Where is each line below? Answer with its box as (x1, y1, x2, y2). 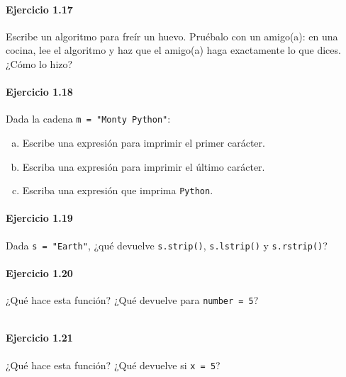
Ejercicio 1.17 (6, 1, 73, 16)
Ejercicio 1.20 (6, 265, 73, 280)
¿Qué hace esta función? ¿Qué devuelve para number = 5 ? (6, 293, 259, 308)
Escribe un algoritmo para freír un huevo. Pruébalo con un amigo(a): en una (6, 28, 338, 43)
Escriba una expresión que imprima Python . (22, 183, 213, 198)
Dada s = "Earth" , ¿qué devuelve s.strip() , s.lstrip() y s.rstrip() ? (6, 237, 328, 252)
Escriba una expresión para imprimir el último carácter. (22, 159, 265, 174)
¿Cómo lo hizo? (6, 56, 73, 71)
